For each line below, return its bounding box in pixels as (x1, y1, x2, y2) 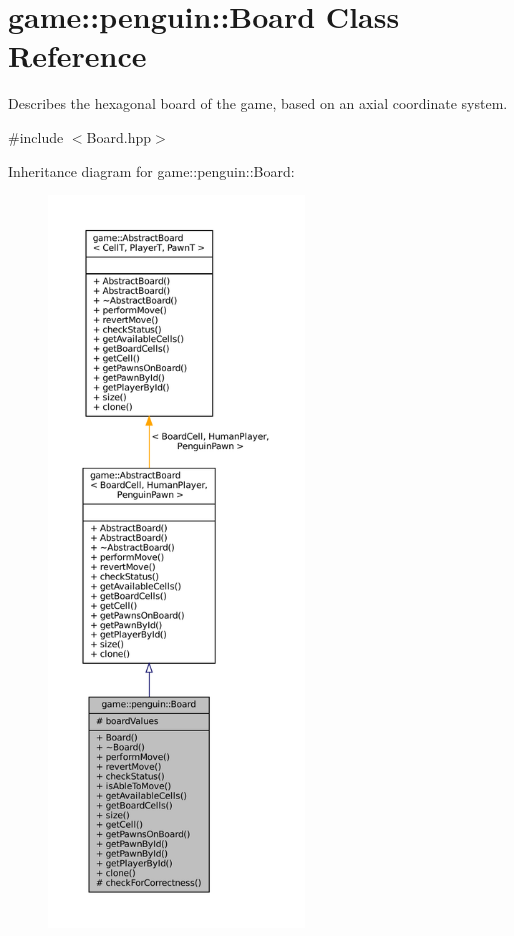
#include (8, 126, 64, 147)
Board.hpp (86, 126, 151, 147)
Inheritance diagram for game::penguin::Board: (8, 160, 295, 181)
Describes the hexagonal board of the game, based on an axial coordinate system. (8, 93, 508, 114)
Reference (8, 35, 147, 76)
